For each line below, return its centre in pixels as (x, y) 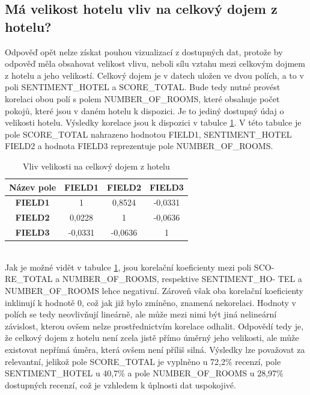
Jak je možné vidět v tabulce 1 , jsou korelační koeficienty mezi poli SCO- (140, 267)
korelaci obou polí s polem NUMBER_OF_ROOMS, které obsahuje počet (142, 98)
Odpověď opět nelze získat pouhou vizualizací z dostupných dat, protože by (144, 51)
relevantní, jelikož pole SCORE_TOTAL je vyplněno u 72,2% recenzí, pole (143, 361)
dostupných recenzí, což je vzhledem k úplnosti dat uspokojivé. (120, 384)
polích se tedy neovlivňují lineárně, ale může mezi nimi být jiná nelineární (141, 314)
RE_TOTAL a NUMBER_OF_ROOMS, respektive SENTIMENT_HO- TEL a (153, 279)
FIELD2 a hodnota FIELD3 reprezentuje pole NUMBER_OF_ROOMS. (139, 146)
